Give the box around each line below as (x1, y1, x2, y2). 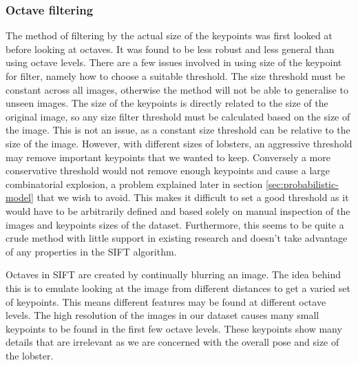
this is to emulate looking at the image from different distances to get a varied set (6, 280, 350, 295)
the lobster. (6, 348, 54, 362)
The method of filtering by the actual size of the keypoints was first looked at (6, 28, 333, 43)
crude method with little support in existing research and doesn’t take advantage (6, 231, 348, 245)
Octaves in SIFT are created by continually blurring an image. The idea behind (6, 267, 341, 282)
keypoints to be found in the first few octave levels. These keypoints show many (6, 321, 342, 335)
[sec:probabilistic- (265, 176, 339, 191)
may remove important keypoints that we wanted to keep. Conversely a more (6, 149, 330, 164)
